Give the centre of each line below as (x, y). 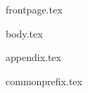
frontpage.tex (34, 9)
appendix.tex (33, 57)
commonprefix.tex (44, 81)
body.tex (24, 33)
